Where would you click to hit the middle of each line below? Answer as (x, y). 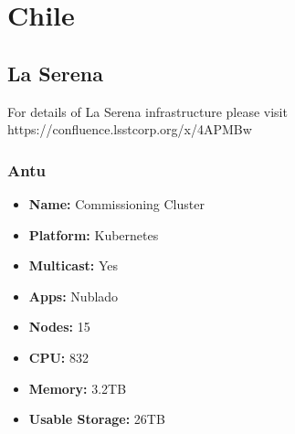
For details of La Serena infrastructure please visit (147, 111)
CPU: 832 (58, 357)
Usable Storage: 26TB (97, 419)
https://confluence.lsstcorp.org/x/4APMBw (130, 129)
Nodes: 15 (59, 327)
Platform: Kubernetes (94, 234)
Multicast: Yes (74, 265)
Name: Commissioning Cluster (116, 203)
